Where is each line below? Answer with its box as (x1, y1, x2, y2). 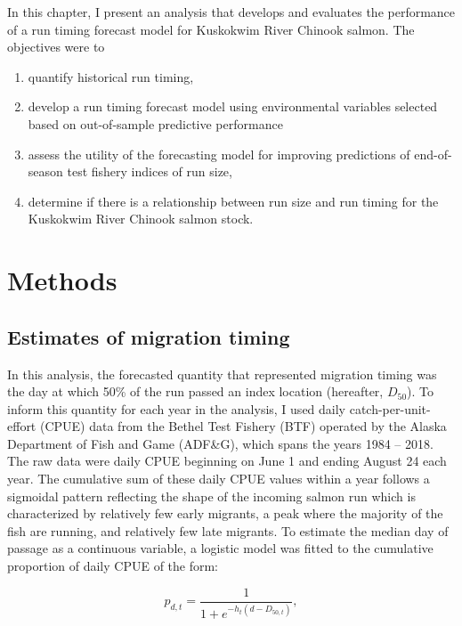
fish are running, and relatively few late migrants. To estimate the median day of (7, 521, 449, 540)
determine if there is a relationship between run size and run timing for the (28, 191, 439, 210)
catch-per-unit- (349, 399, 431, 418)
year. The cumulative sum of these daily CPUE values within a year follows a (7, 469, 430, 488)
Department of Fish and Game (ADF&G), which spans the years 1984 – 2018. (7, 434, 434, 452)
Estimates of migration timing (7, 322, 290, 350)
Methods (7, 262, 118, 298)
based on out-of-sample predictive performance (28, 114, 283, 133)
